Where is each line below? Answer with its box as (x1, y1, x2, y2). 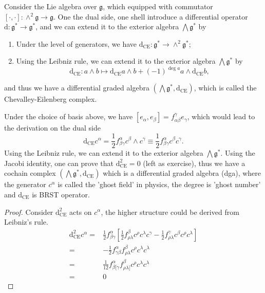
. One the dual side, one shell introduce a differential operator (53, 11, 248, 22)
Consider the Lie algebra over (4, 1, 97, 11)
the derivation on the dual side (4, 122, 101, 133)
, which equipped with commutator (103, 1, 213, 11)
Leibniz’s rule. (4, 216, 48, 227)
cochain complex (4, 168, 56, 178)
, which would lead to (187, 111, 255, 122)
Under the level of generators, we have (16, 38, 137, 49)
